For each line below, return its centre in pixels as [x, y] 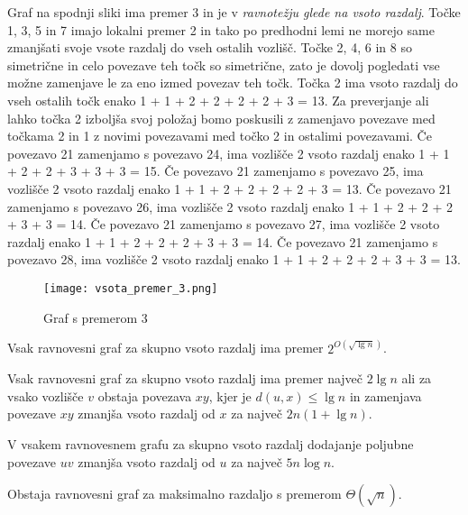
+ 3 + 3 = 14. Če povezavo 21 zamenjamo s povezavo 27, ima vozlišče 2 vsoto [224, 224]
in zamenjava [385, 395]
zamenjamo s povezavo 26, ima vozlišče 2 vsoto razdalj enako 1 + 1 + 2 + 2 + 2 [230, 206]
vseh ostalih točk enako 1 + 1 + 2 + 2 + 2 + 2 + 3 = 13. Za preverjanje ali [218, 100]
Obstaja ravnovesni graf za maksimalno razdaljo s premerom [174, 494]
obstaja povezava [145, 395]
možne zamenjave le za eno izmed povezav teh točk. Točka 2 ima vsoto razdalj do [233, 83]
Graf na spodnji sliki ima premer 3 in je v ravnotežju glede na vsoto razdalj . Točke [234, 12]
